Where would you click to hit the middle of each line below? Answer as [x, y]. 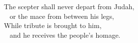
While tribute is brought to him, [53, 25]
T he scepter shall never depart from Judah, [69, 6]
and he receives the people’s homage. [65, 35]
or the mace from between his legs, [62, 16]
